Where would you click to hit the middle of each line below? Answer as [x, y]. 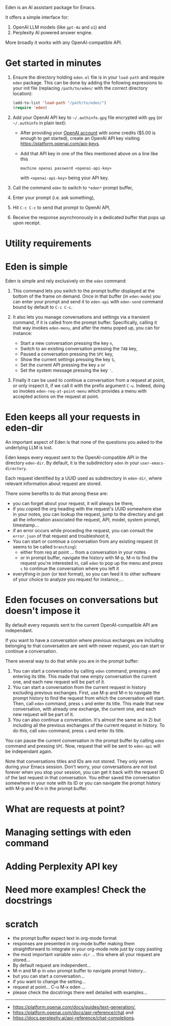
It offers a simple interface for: [37, 17]
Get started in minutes [53, 63]
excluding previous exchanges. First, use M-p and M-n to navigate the [86, 693]
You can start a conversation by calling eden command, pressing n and [86, 671]
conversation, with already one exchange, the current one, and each [84, 709]
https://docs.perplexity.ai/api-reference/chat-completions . [74, 1018]
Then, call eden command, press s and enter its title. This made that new [88, 703]
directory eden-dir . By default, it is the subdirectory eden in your [72, 463]
